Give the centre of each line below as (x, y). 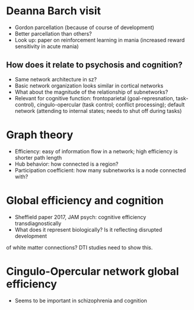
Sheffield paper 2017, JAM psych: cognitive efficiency (80, 217)
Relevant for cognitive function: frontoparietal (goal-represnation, (95, 98)
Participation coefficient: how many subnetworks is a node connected (100, 170)
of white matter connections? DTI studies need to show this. (79, 247)
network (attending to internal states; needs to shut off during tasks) (98, 110)
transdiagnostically (38, 223)
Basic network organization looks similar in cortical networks (89, 86)
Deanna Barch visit (54, 11)
